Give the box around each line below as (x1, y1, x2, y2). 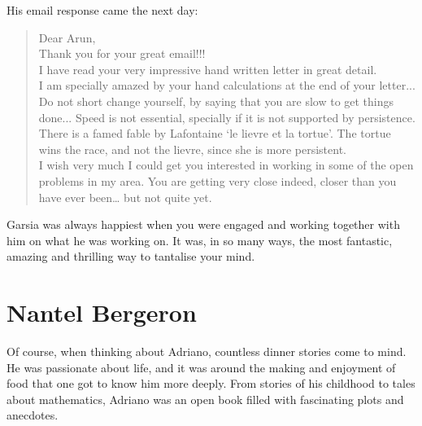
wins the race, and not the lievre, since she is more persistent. (38, 140, 346, 157)
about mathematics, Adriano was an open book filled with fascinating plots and (7, 390, 404, 407)
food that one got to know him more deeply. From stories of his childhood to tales (7, 375, 415, 392)
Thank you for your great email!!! (38, 45, 206, 62)
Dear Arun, (38, 29, 96, 46)
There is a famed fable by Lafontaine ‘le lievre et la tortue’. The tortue (38, 125, 391, 142)
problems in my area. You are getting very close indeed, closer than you (38, 172, 397, 189)
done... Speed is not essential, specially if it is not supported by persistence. (38, 108, 415, 125)
